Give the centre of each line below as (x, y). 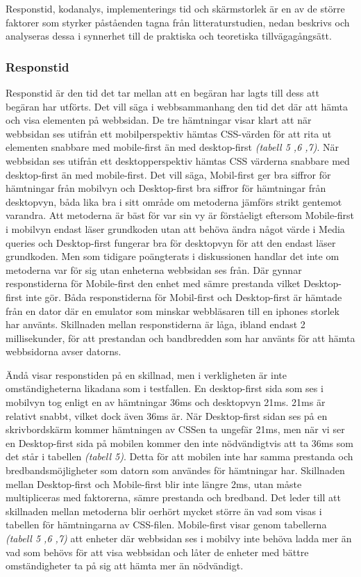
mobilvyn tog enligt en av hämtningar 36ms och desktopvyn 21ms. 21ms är (166, 402)
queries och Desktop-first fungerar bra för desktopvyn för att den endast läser (171, 242)
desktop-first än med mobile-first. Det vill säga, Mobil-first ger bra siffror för (168, 174)
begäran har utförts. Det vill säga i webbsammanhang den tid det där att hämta (177, 106)
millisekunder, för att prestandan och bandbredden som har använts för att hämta (180, 338)
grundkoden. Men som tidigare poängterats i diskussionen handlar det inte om (173, 256)
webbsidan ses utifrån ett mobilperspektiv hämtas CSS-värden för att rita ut (169, 133)
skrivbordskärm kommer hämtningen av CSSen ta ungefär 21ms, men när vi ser (175, 429)
